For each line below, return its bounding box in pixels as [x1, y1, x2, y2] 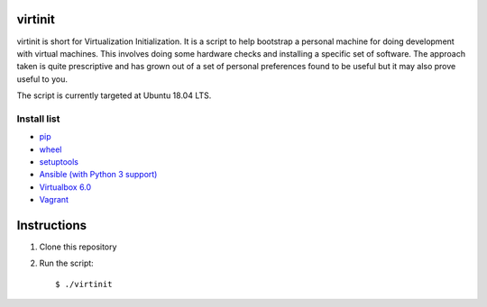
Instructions [16, 217, 87, 233]
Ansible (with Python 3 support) [39, 169, 158, 180]
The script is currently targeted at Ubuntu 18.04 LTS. [16, 90, 212, 101]
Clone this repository [39, 241, 117, 252]
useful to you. [16, 73, 68, 85]
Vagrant [39, 194, 69, 205]
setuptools [39, 157, 78, 167]
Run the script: [39, 257, 94, 269]
